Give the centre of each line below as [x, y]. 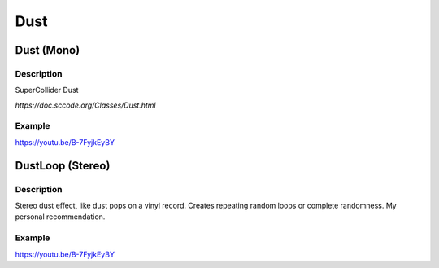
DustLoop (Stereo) [63, 166]
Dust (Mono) [48, 50]
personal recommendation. [60, 217]
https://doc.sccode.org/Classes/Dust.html [85, 105]
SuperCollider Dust [47, 90]
